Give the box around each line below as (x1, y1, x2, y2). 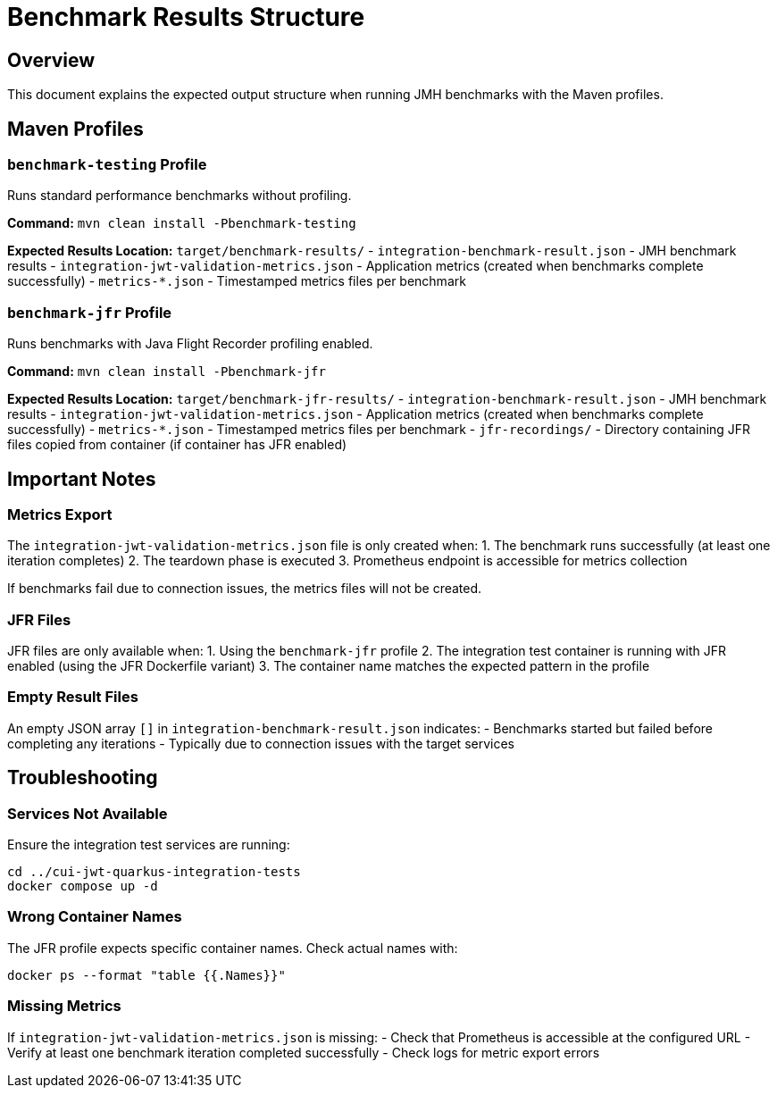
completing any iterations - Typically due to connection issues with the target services (7, 735, 514, 751)
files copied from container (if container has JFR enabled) (7, 437, 347, 453)
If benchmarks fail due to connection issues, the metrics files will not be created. (7, 581, 482, 597)
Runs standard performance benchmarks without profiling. (7, 188, 352, 204)
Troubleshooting (7, 766, 158, 790)
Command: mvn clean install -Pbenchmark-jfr (7, 364, 326, 380)
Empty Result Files (7, 688, 138, 706)
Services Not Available (7, 804, 168, 823)
